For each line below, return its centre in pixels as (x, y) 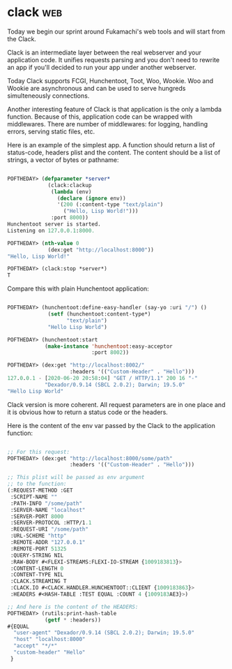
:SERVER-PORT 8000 (37, 516)
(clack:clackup (70, 185)
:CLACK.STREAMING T (39, 581)
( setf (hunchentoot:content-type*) (99, 314)
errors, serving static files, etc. (51, 131)
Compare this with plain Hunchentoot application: (78, 289)
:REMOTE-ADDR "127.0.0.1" (48, 543)
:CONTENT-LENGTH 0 (37, 568)
